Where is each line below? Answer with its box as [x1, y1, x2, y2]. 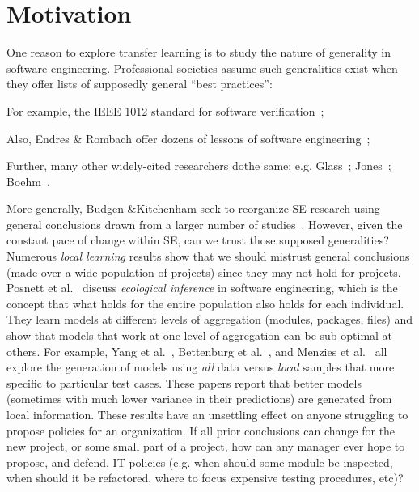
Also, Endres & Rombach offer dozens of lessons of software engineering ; [6, 129, 370, 146]
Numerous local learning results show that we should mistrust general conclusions [6, 248, 410, 265]
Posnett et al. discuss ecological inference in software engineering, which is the [6, 279, 398, 296]
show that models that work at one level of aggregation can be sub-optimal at [6, 327, 393, 344]
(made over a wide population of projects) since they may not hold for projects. [6, 263, 401, 280]
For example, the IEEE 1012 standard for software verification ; [6, 102, 324, 119]
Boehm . [6, 172, 50, 189]
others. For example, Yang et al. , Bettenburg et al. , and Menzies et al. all [6, 342, 387, 359]
